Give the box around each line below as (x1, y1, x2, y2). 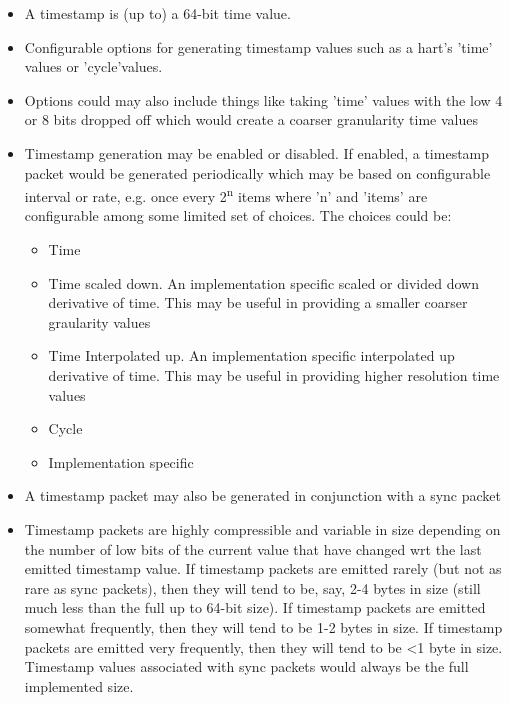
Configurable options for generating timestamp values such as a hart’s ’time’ (24, 36, 493, 57)
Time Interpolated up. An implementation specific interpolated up (48, 345, 455, 366)
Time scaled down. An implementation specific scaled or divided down (48, 272, 479, 293)
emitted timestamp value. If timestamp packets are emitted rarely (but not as (24, 558, 502, 579)
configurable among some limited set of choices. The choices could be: (24, 205, 452, 226)
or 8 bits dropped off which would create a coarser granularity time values (24, 109, 478, 130)
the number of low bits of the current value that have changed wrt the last (24, 538, 482, 559)
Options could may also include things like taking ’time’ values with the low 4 (24, 89, 503, 110)
